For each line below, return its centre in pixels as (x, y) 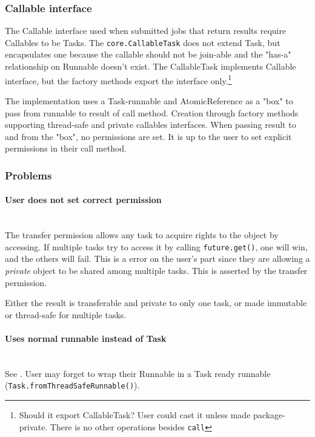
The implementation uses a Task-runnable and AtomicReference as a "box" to (149, 100)
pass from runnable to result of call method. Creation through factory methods (152, 112)
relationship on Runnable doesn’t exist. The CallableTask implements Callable (151, 66)
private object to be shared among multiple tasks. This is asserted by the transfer (156, 270)
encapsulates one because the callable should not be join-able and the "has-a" (148, 54)
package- (269, 414)
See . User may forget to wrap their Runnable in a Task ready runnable (138, 373)
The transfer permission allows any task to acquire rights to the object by (142, 235)
